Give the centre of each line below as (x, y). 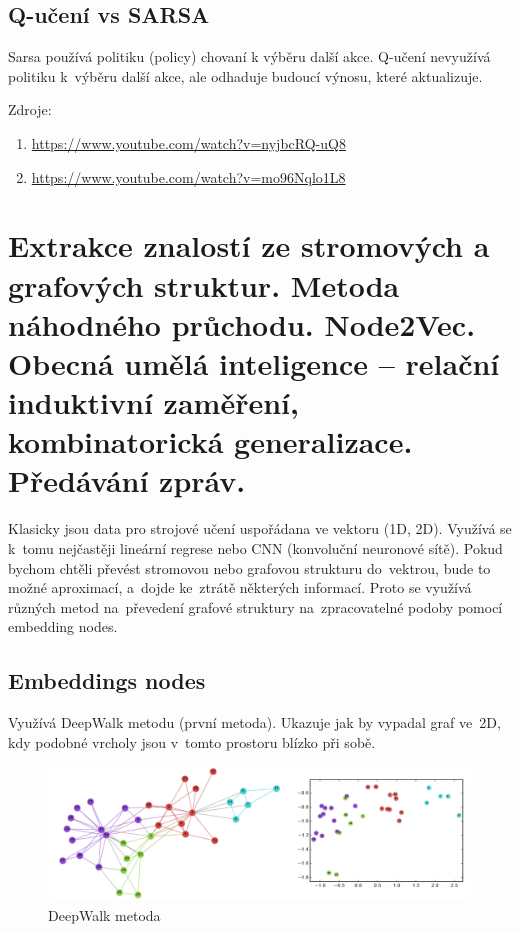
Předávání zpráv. (127, 480)
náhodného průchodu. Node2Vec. (242, 323)
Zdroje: (30, 109)
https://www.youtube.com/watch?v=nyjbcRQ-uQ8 (188, 142)
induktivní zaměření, (153, 402)
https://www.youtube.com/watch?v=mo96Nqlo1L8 (188, 176)
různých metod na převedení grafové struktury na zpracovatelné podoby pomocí (255, 606)
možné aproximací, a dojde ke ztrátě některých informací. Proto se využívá (240, 587)
